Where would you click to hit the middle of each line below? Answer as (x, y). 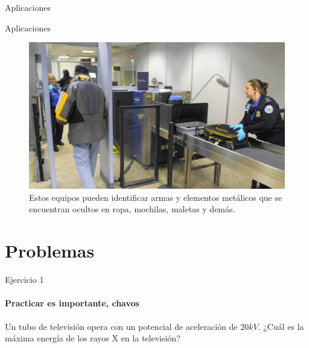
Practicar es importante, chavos (72, 303)
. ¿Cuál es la (281, 326)
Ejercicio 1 (24, 280)
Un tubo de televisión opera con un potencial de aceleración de (121, 326)
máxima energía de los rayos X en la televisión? (93, 338)
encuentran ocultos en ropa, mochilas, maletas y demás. (132, 209)
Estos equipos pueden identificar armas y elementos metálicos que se (156, 197)
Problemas (50, 251)
